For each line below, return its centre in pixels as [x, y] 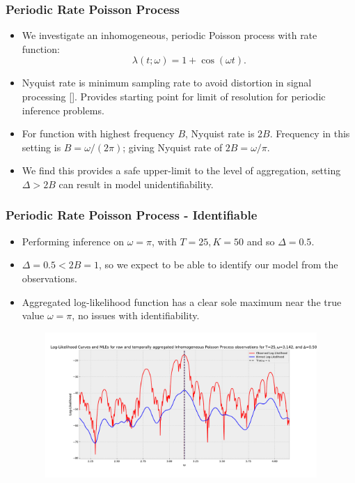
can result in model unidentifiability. [136, 184]
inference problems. [63, 110]
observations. [49, 278]
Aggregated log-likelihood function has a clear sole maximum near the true [182, 301]
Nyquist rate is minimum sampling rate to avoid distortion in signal [167, 83]
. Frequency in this [310, 133]
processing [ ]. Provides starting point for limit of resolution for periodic [174, 96]
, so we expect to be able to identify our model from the [218, 264]
